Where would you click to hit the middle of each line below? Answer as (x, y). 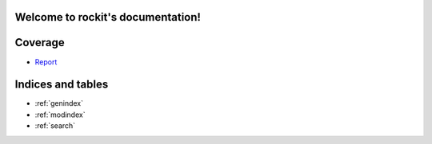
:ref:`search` (55, 126)
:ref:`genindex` (59, 103)
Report (46, 62)
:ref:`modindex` (60, 115)
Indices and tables (62, 85)
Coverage (40, 43)
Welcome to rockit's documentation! (108, 17)
